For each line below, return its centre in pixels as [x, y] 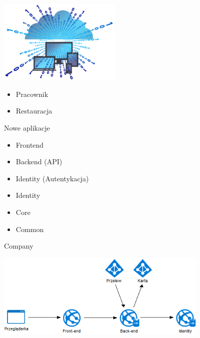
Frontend [30, 144]
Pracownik [32, 94]
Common [30, 229]
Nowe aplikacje [27, 127]
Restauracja [34, 111]
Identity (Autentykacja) [52, 178]
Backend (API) [39, 161]
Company [19, 246]
